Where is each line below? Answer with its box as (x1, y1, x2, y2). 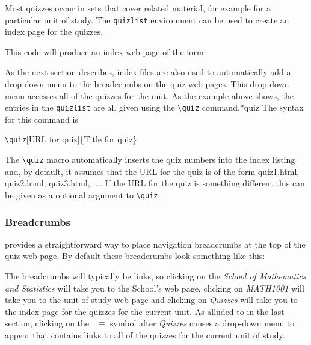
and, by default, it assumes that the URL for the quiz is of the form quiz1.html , (5, 165, 300, 177)
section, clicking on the (5, 317, 90, 329)
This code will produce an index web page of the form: (5, 45, 206, 58)
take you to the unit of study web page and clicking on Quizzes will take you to (5, 293, 298, 306)
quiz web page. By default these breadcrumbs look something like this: (5, 249, 265, 262)
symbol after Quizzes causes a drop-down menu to (110, 317, 295, 329)
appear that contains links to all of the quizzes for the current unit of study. (5, 329, 285, 341)
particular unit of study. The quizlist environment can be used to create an (5, 13, 289, 26)
